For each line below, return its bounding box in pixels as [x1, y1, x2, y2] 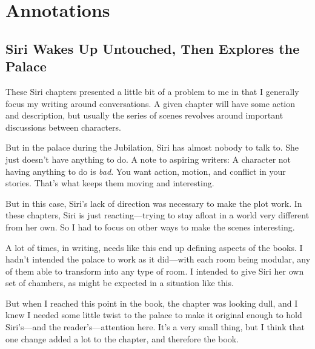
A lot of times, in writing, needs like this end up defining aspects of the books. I [5, 241, 303, 253]
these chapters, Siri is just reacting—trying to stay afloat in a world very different [5, 209, 310, 221]
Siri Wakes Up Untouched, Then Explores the [5, 39, 300, 57]
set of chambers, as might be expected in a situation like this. [5, 276, 234, 289]
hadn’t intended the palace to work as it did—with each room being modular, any [5, 253, 311, 266]
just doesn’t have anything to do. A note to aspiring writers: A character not [5, 152, 291, 165]
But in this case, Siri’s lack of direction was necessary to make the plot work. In [5, 197, 302, 209]
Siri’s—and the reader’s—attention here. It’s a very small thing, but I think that [5, 321, 305, 333]
